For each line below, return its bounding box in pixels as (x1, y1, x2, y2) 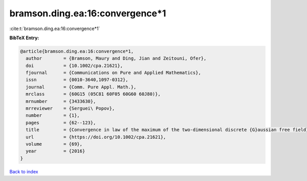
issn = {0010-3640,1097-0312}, (26, 77, 128, 83)
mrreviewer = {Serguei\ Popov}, (26, 106, 115, 112)
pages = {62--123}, (26, 120, 96, 125)
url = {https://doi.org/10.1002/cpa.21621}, (26, 134, 166, 140)
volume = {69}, (26, 141, 83, 147)
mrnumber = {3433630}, (26, 98, 96, 104)
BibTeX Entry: (9, 35, 39, 41)
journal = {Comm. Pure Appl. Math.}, (26, 84, 137, 90)
